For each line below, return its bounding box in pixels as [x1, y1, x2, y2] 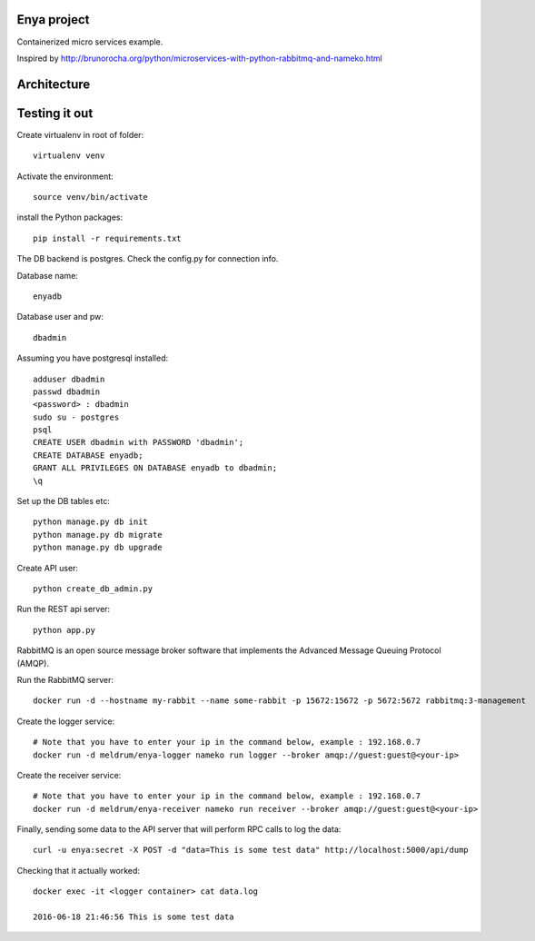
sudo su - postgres [33, 411, 120, 422]
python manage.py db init [33, 517, 149, 527]
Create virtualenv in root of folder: [16, 129, 144, 140]
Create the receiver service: [16, 769, 122, 780]
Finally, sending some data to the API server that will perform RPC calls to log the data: [16, 824, 342, 835]
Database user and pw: [16, 312, 104, 322]
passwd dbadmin [33, 386, 101, 397]
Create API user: [16, 562, 79, 573]
